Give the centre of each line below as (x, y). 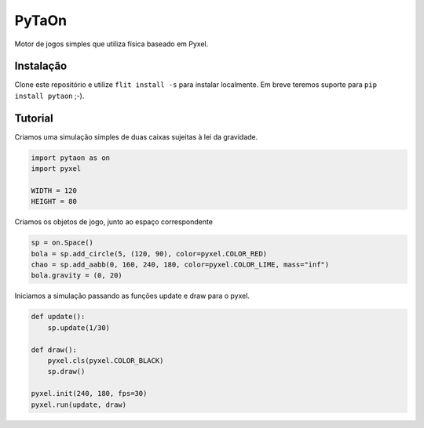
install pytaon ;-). (49, 96)
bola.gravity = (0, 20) (77, 276)
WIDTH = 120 (54, 190)
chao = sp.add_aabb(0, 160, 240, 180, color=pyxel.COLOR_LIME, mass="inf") (180, 265)
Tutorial (34, 118)
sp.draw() (66, 372)
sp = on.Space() (62, 243)
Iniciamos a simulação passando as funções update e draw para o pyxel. (132, 296)
